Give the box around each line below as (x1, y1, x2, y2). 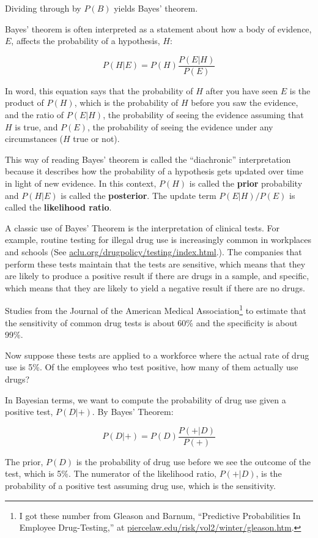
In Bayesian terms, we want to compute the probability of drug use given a (5, 393, 286, 406)
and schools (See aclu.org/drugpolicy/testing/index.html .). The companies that (5, 245, 302, 258)
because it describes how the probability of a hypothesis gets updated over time (5, 165, 303, 177)
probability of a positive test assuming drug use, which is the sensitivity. (5, 479, 276, 491)
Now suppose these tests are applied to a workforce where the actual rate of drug (5, 348, 309, 361)
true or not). (73, 132, 120, 145)
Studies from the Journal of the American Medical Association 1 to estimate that (5, 302, 306, 316)
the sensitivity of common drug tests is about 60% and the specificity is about (5, 316, 298, 329)
